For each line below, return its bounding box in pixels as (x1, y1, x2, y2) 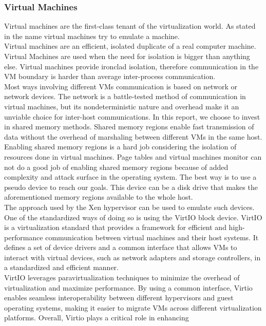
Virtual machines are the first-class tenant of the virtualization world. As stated (4, 21, 256, 31)
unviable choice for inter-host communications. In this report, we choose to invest (4, 111, 260, 122)
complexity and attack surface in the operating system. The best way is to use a (4, 171, 257, 182)
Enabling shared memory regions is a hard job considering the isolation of (4, 141, 237, 152)
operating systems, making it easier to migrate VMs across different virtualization (4, 302, 262, 313)
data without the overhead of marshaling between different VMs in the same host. (4, 131, 262, 142)
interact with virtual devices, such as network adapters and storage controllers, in (4, 252, 261, 262)
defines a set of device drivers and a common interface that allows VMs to (4, 242, 237, 253)
